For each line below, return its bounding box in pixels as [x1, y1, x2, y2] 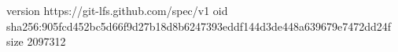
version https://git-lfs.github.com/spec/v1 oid [6, 2, 228, 18]
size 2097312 [6, 33, 66, 50]
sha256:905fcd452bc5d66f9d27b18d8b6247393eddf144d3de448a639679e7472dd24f [6, 17, 391, 34]
